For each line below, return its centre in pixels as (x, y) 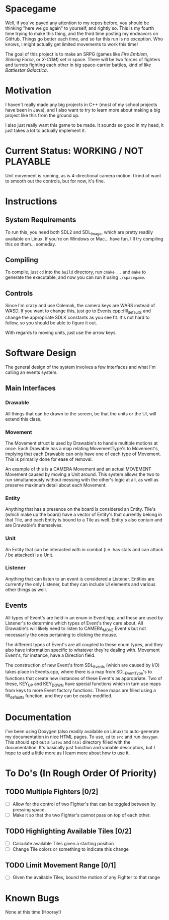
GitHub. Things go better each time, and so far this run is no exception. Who (84, 39)
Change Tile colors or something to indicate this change (71, 849)
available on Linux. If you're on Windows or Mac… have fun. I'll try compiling (84, 238)
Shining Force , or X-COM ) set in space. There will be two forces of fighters (83, 59)
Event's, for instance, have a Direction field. (50, 655)
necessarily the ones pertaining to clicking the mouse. (61, 635)
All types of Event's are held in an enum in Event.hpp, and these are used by (84, 617)
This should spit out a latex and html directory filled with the (68, 742)
